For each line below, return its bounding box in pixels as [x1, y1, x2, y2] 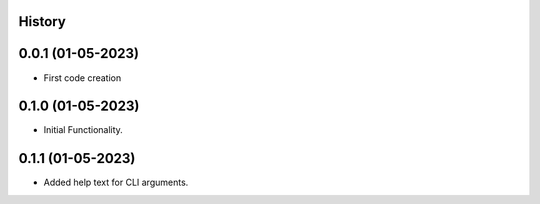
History [18, 13, 67, 30]
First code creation [43, 71, 122, 84]
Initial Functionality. [43, 124, 124, 136]
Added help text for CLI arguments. [43, 176, 189, 189]
